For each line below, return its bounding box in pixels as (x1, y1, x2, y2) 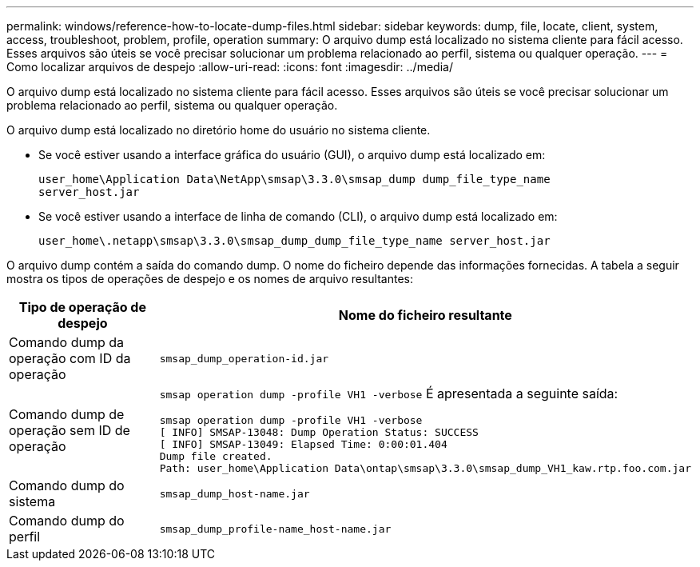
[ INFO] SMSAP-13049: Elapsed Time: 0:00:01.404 (159, 438, 447, 450)
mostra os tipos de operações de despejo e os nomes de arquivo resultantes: (6, 272, 414, 285)
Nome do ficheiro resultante (338, 307, 512, 323)
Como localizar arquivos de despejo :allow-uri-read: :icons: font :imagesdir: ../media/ (6, 60, 453, 74)
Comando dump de (9, 405, 125, 422)
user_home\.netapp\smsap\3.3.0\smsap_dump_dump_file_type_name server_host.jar (38, 234, 551, 247)
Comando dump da (9, 334, 124, 350)
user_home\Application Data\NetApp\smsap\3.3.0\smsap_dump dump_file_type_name (38, 173, 551, 186)
